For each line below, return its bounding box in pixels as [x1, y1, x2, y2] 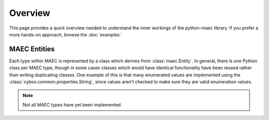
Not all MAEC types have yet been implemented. [22, 102, 122, 108]
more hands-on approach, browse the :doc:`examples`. [9, 31, 123, 37]
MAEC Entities [9, 45, 55, 53]
